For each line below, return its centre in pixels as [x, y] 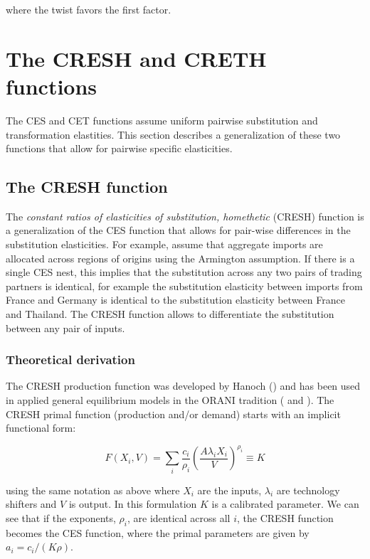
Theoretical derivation [70, 360]
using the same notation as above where [93, 490]
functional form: [41, 428]
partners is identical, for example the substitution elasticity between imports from [184, 286]
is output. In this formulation [133, 504]
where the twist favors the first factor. [89, 9]
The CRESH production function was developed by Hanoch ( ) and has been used [183, 386]
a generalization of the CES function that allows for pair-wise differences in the [178, 230]
